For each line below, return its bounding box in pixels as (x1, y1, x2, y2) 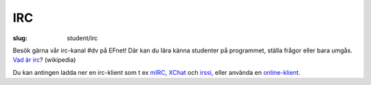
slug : (12, 34, 27, 42)
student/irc (67, 34, 98, 42)
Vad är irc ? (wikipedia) (12, 56, 76, 64)
